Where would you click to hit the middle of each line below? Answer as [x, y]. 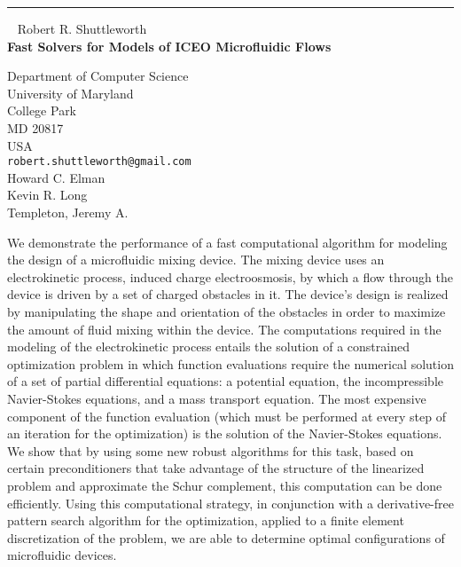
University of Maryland [70, 93]
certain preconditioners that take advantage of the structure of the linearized [216, 468]
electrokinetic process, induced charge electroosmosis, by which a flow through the [230, 276]
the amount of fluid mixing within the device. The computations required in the [224, 329]
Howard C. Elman [56, 177]
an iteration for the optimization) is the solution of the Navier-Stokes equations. [225, 433]
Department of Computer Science [98, 76]
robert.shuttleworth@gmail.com [99, 162]
